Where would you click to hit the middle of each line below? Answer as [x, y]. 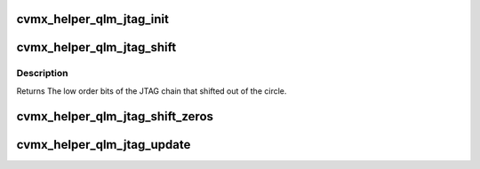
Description [42, 73]
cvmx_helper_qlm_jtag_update [104, 145]
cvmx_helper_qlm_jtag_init [92, 19]
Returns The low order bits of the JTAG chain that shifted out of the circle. [152, 91]
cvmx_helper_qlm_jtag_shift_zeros [115, 116]
